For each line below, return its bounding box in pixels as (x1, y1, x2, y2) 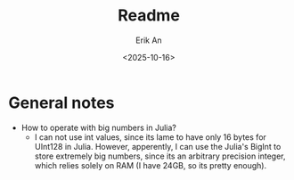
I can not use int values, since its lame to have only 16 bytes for (34, 131, 266, 143)
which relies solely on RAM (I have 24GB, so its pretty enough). (34, 160, 267, 170)
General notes (8, 93, 115, 112)
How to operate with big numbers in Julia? (20, 122, 177, 133)
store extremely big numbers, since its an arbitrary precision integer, (34, 151, 286, 161)
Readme (118, 5, 180, 26)
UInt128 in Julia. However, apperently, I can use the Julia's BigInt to (34, 141, 282, 151)
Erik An (135, 35, 162, 45)
